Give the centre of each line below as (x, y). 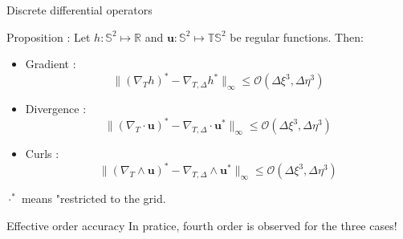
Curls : (42, 154)
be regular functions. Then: (297, 36)
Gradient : (51, 64)
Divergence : (56, 109)
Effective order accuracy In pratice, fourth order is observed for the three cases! (202, 226)
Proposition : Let (49, 36)
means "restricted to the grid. (94, 198)
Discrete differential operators (79, 10)
